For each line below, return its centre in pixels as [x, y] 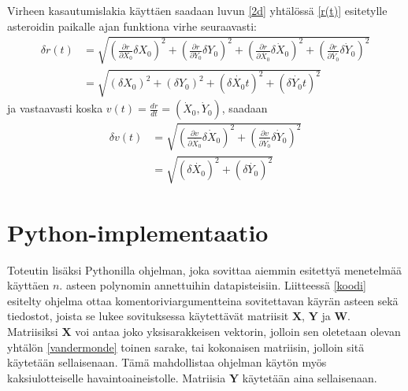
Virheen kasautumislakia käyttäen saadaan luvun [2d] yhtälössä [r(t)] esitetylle [197, 10]
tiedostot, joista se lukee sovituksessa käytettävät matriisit [148, 316]
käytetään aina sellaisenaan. [310, 377]
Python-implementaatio [138, 232]
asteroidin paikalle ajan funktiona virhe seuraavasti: [132, 26]
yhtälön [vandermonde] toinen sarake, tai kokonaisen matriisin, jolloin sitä [186, 347]
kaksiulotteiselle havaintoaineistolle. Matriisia [117, 377]
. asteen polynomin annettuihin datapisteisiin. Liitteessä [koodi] [213, 285]
